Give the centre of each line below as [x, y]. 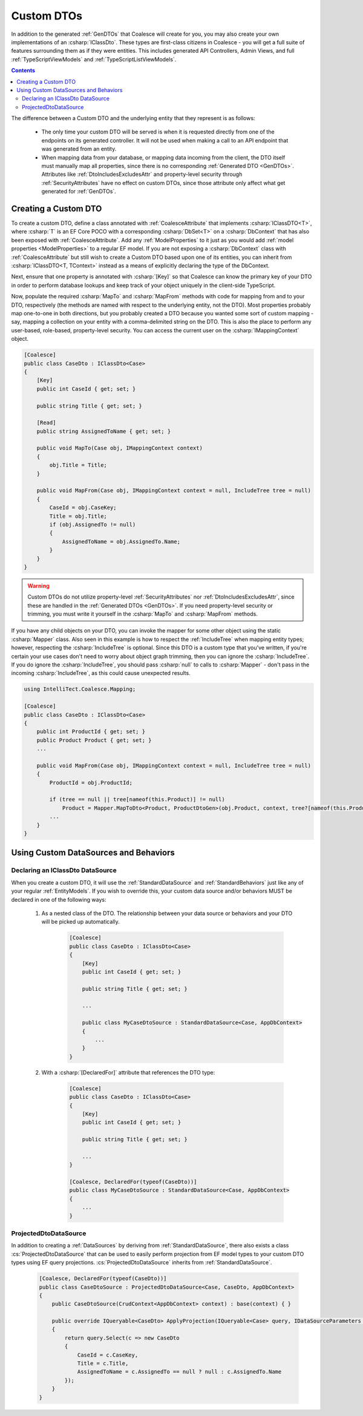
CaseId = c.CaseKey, [108, 1355]
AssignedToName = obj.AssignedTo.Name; [121, 542]
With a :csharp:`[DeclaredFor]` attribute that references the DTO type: [128, 1072]
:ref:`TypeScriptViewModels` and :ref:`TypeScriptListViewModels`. [94, 59]
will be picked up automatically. [81, 922]
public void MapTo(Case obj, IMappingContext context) [119, 448]
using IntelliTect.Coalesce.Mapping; [80, 689]
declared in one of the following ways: [59, 899]
